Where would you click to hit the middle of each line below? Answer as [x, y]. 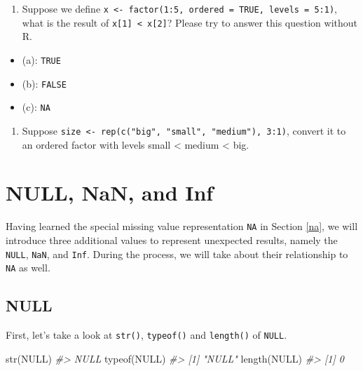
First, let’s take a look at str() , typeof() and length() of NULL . [146, 335]
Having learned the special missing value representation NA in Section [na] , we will [182, 226]
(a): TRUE [41, 59]
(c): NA [36, 107]
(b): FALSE [44, 83]
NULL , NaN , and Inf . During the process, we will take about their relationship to [177, 254]
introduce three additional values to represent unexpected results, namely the [172, 240]
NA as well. [28, 268]
